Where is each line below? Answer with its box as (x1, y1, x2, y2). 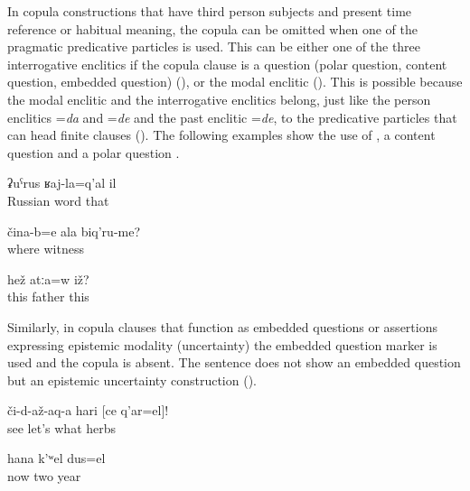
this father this (7, 287, 89, 306)
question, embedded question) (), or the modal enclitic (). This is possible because (7, 72, 463, 91)
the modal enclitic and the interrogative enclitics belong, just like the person (7, 89, 431, 108)
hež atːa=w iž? (7, 269, 89, 288)
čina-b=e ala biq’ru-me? (7, 221, 141, 240)
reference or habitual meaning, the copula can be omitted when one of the (7, 19, 418, 38)
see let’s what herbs (7, 418, 117, 437)
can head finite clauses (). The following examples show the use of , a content (7, 125, 436, 144)
